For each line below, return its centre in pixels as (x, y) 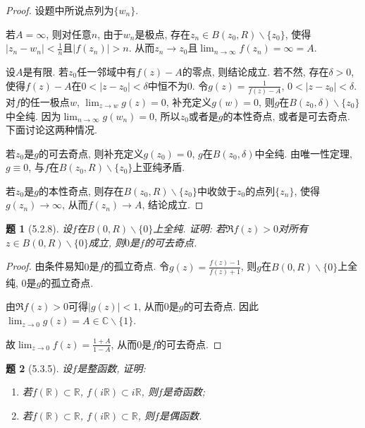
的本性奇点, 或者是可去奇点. (286, 115)
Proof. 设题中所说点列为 (60, 10)
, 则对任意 (69, 34)
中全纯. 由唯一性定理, (303, 153)
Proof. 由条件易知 (45, 266)
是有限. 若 (46, 72)
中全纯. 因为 (33, 115)
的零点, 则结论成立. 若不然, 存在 (255, 72)
